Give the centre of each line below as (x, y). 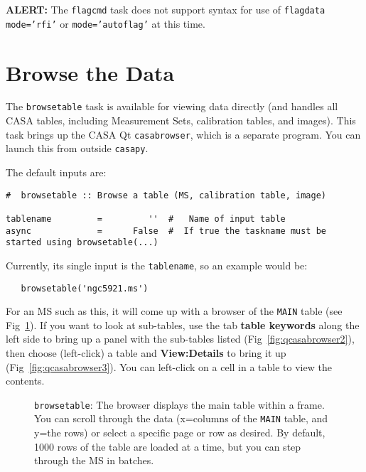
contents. (25, 381)
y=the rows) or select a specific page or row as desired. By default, (180, 433)
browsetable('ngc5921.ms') (85, 288)
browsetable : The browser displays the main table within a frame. (179, 404)
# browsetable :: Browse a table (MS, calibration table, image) (166, 195)
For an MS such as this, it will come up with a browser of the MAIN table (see (174, 311)
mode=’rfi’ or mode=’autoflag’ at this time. (106, 23)
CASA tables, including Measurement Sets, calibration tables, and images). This (181, 120)
